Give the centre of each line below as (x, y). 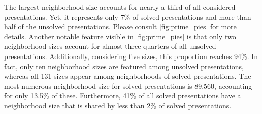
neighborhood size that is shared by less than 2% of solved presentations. (118, 105)
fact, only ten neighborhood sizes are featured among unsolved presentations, (124, 66)
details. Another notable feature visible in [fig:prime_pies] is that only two (120, 36)
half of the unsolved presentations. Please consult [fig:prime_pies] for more (120, 26)
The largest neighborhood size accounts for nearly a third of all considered (120, 7)
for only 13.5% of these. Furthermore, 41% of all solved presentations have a (123, 96)
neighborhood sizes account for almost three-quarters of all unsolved (110, 46)
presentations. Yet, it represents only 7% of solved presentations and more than (128, 16)
